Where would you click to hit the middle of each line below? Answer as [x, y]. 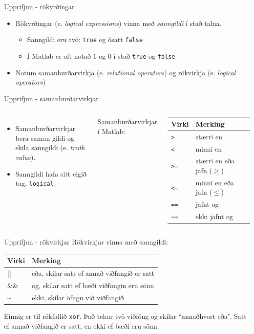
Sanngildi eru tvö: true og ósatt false [85, 39]
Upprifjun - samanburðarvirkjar [51, 98]
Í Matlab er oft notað [59, 56]
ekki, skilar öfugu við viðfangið [78, 297]
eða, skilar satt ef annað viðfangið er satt [93, 273]
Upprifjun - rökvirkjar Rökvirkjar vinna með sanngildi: [86, 242]
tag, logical [34, 183]
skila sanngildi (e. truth [50, 147]
